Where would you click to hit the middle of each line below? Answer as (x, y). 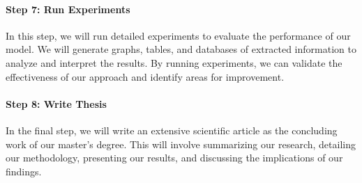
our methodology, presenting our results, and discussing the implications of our (174, 158)
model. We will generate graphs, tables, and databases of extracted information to (181, 49)
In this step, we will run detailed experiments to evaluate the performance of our (178, 35)
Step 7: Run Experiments (68, 9)
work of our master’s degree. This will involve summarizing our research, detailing (181, 144)
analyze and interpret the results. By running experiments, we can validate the (174, 62)
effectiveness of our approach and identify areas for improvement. (145, 76)
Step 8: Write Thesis (56, 103)
